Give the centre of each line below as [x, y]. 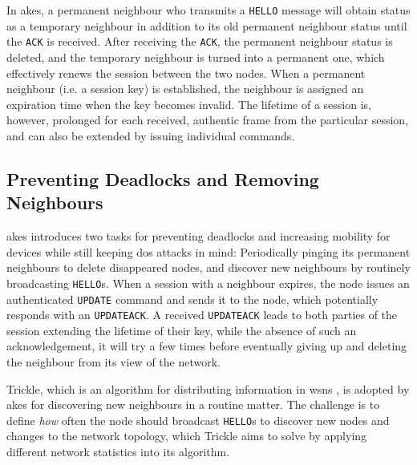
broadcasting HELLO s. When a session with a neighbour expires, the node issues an [208, 283]
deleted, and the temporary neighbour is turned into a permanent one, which [196, 57]
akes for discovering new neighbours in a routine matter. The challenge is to [193, 404]
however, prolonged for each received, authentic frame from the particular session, [208, 120]
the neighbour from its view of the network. [113, 362]
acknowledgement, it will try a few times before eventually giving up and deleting [207, 346]
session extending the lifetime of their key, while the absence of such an [182, 330]
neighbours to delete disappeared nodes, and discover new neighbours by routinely [208, 267]
